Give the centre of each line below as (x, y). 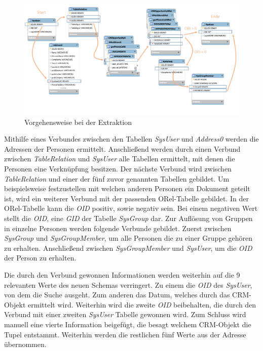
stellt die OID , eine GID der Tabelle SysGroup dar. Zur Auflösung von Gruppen (128, 218)
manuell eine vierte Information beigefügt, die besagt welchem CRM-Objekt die (128, 324)
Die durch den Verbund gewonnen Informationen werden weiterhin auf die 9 (122, 274)
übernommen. (25, 344)
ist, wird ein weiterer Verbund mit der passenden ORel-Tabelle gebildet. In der (126, 198)
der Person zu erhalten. (40, 258)
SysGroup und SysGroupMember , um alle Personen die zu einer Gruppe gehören (128, 238)
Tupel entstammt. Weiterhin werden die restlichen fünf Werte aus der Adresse (125, 334)
